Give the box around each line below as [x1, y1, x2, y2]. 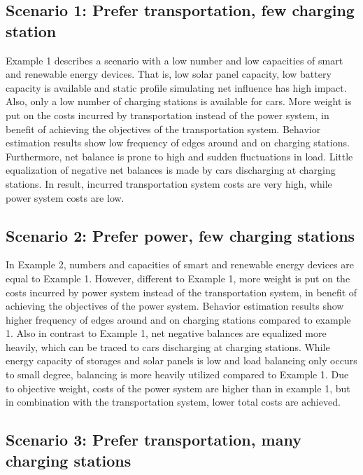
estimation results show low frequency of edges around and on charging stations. [6, 135, 350, 150]
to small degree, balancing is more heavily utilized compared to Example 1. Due [6, 367, 349, 382]
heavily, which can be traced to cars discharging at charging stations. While [6, 339, 330, 354]
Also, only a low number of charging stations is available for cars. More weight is [6, 94, 352, 109]
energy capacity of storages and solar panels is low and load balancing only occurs [6, 353, 357, 368]
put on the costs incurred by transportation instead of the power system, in [6, 107, 329, 122]
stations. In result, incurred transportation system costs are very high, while [6, 176, 332, 191]
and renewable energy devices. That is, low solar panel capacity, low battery [6, 67, 332, 81]
